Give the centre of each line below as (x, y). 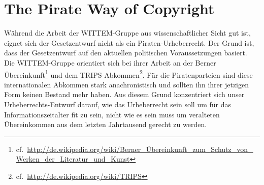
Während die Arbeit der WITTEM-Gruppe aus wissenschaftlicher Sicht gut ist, (127, 33)
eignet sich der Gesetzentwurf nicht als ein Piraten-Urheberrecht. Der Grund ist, (129, 42)
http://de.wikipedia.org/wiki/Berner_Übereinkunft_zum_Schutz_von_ (140, 149)
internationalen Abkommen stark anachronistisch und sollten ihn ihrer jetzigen (126, 84)
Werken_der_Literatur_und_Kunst (73, 159)
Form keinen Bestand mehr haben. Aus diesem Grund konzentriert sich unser (124, 94)
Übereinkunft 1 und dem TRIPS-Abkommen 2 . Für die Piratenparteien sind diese (128, 74)
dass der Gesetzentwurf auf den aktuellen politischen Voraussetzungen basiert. (126, 53)
